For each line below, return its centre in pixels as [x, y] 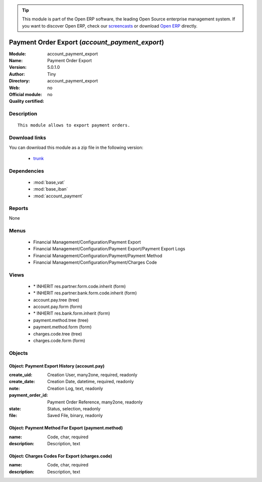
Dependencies [27, 171]
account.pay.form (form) [58, 307]
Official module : [25, 95]
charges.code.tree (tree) [58, 334]
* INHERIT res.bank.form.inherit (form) [72, 313]
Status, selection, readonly [74, 409]
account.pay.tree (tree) [56, 300]
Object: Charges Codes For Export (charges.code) [61, 456]
